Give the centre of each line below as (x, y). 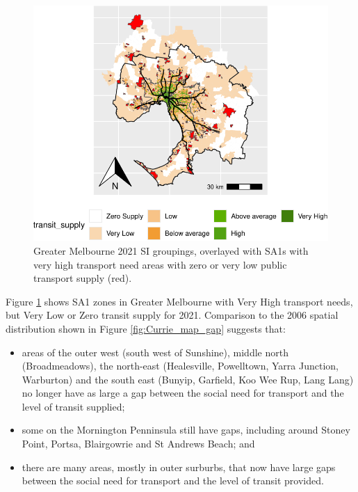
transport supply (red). (83, 278)
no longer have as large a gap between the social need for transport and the (183, 393)
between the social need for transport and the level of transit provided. (173, 481)
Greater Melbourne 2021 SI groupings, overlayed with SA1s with (171, 250)
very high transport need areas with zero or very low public (160, 264)
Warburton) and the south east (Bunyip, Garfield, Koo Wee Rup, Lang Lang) (188, 379)
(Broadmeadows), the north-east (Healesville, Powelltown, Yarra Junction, (180, 366)
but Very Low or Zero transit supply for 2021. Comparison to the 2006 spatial (172, 315)
